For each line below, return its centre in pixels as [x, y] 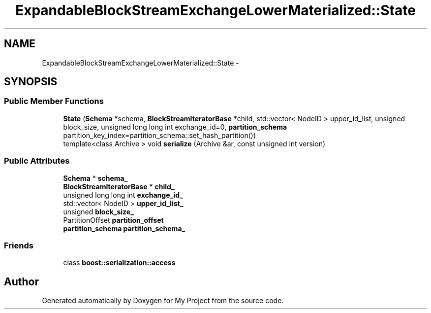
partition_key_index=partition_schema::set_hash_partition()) [160, 135]
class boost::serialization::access [119, 263]
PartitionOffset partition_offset [113, 220]
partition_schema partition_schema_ [124, 228]
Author [21, 281]
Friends [19, 245]
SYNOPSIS [31, 82]
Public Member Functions [54, 101]
